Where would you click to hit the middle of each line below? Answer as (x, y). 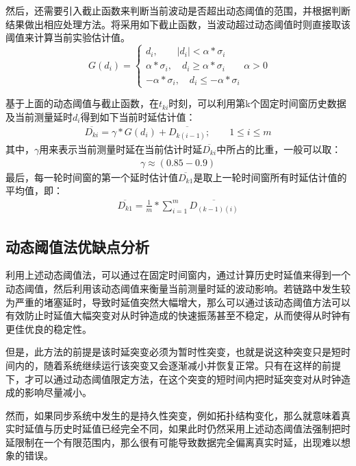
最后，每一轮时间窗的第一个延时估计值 (92, 177)
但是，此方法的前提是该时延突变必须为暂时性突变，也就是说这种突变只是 (168, 352)
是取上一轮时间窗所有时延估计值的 (270, 177)
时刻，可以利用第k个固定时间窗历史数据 (257, 103)
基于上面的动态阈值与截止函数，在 (82, 103)
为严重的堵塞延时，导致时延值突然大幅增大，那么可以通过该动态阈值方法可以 (178, 302)
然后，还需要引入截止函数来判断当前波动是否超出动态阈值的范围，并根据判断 (178, 10)
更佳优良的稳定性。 (49, 328)
